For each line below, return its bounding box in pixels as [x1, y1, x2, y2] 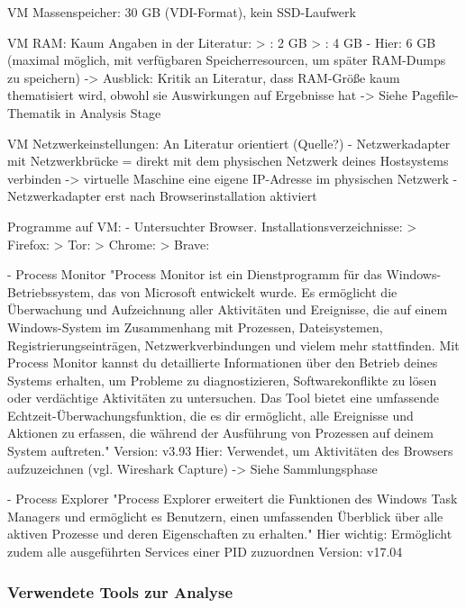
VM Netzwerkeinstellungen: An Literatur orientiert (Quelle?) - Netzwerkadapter [7, 133, 451, 152]
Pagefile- [411, 86, 459, 104]
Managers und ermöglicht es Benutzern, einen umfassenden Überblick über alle [7, 506, 443, 525]
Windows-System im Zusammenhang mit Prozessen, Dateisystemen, [7, 317, 383, 336]
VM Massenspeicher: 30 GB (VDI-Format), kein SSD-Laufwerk [7, 3, 356, 21]
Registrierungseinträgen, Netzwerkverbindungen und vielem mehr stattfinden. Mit [7, 335, 460, 354]
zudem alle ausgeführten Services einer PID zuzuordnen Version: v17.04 [7, 542, 403, 561]
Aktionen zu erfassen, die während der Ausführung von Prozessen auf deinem [7, 423, 434, 442]
